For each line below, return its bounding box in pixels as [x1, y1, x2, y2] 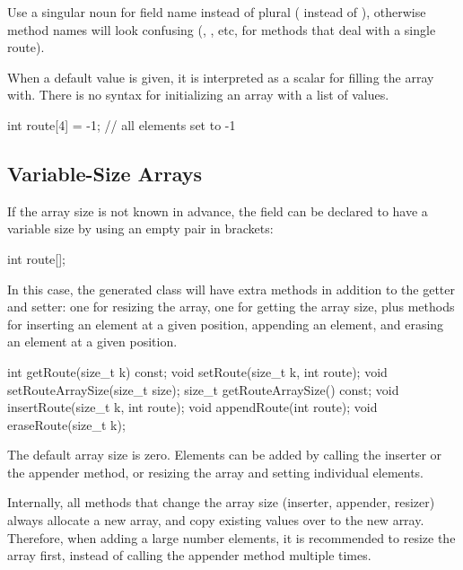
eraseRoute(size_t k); [7, 415, 126, 434]
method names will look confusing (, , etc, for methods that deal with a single [7, 20, 436, 39]
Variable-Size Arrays [7, 159, 203, 187]
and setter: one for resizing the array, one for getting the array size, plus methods [7, 297, 455, 316]
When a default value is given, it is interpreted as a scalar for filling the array [7, 67, 434, 86]
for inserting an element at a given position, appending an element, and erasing [7, 314, 444, 333]
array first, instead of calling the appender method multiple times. [7, 546, 371, 565]
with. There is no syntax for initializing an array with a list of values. [7, 85, 389, 104]
